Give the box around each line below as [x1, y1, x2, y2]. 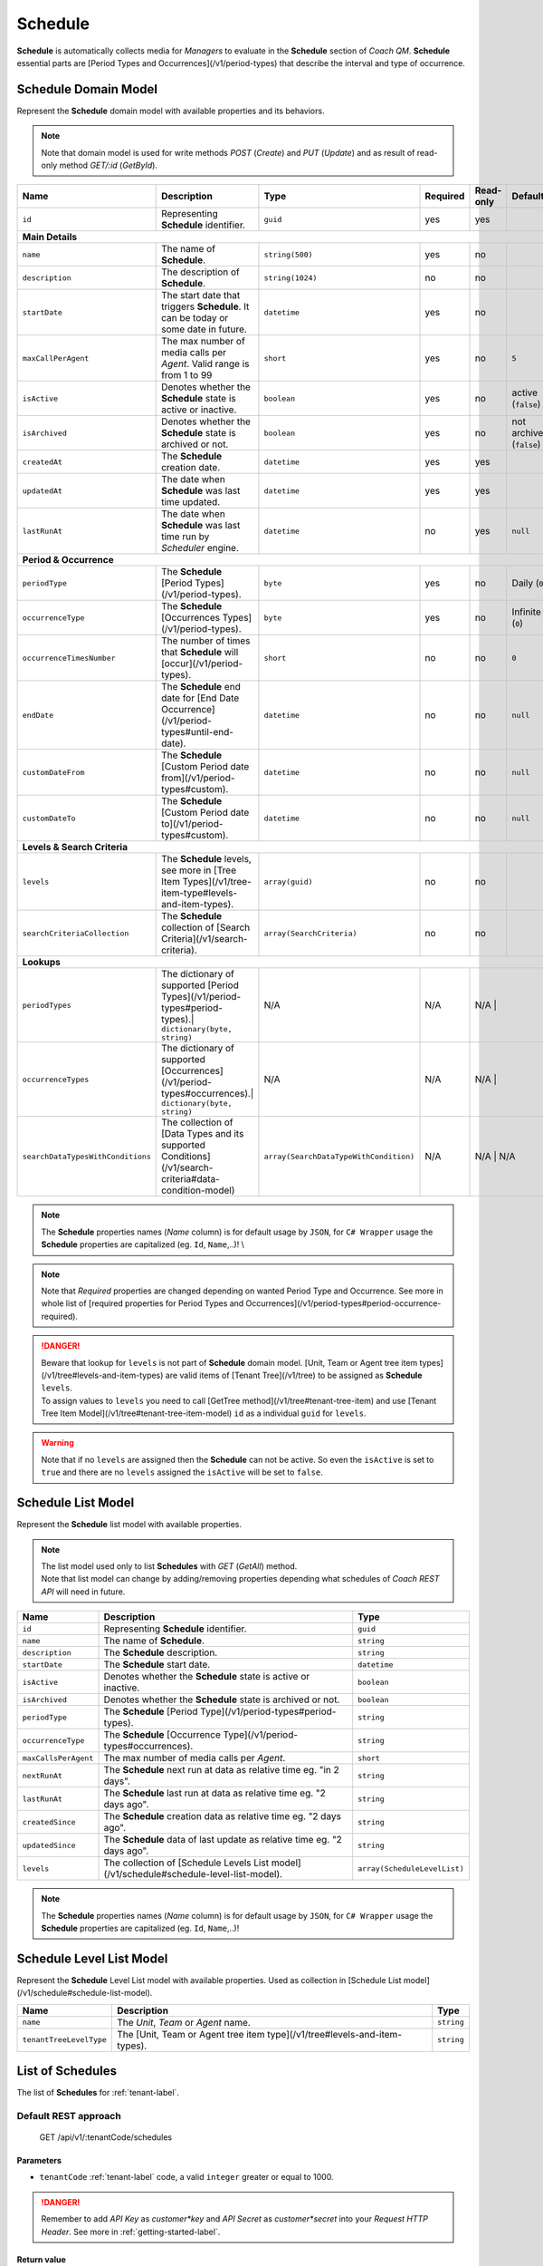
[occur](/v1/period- [161, 657, 243, 670]
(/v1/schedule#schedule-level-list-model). [103, 1868, 283, 1881]
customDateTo [22, 813, 76, 823]
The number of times [161, 634, 251, 647]
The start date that [161, 289, 241, 302]
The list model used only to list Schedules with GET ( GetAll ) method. [41, 1560, 298, 1572]
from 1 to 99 [161, 369, 213, 382]
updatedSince [22, 1840, 76, 1850]
